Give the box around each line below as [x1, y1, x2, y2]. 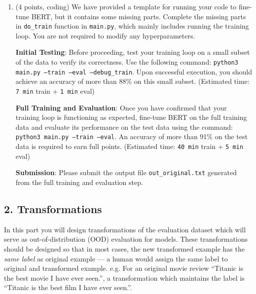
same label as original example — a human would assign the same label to [4, 253, 228, 263]
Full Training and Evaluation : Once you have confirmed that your [15, 102, 227, 112]
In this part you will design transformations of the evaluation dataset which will [4, 224, 246, 234]
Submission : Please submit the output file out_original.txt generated [15, 167, 237, 178]
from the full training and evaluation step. [15, 177, 143, 187]
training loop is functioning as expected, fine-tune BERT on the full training [15, 112, 247, 122]
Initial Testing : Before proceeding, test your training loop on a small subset [15, 47, 250, 57]
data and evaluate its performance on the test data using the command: [15, 121, 233, 132]
